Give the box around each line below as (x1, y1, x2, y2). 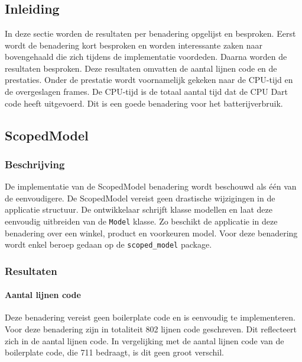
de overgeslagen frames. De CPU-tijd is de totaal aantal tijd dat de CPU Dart (5, 85, 288, 97)
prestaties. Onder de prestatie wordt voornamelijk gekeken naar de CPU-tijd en (5, 73, 293, 86)
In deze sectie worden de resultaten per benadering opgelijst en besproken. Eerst (5, 27, 296, 39)
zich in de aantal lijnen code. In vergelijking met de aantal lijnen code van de (5, 334, 284, 347)
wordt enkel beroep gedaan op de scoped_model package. (5, 238, 212, 251)
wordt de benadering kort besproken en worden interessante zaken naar (5, 39, 263, 51)
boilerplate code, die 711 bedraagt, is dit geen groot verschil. (5, 346, 224, 358)
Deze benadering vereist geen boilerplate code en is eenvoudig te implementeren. (5, 311, 296, 323)
